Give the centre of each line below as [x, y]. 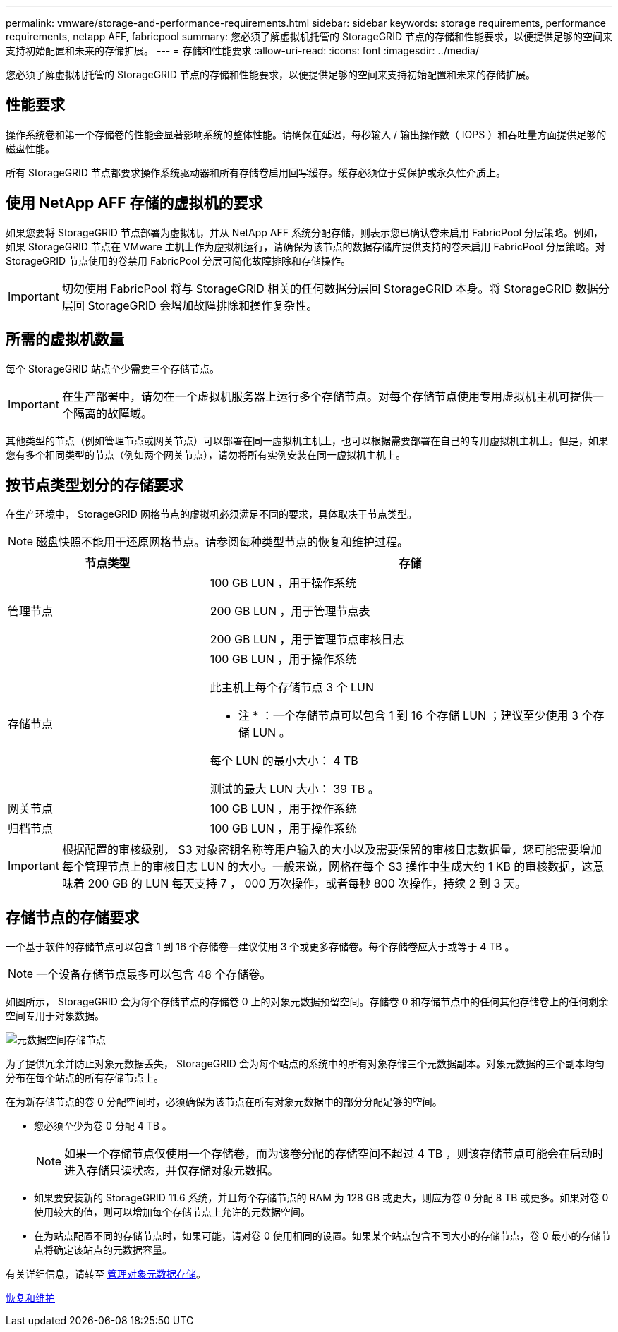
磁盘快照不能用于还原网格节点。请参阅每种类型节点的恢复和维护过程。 [223, 542]
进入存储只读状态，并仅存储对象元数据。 [172, 1171]
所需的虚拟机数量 [65, 339]
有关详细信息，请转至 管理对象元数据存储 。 [106, 1274]
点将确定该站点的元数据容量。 [103, 1250]
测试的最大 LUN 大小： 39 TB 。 [295, 789]
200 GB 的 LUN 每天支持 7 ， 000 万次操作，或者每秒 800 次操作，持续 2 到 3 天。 [307, 884]
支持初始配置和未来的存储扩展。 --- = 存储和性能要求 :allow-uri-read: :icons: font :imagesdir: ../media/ [243, 50]
